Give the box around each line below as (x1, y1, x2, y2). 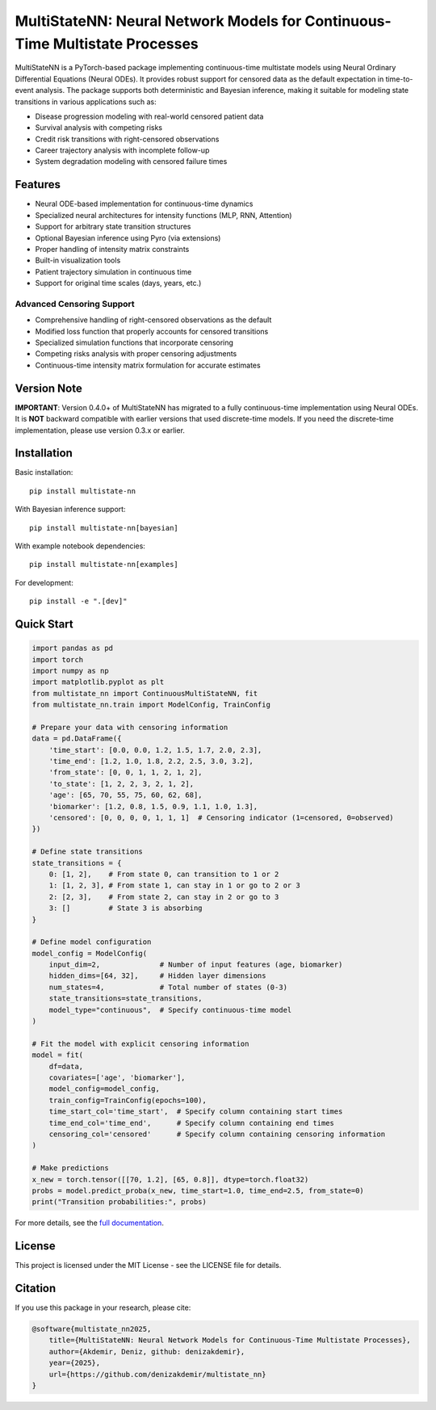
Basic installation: (15, 468, 73, 477)
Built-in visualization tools (35, 255, 121, 266)
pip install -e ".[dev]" (29, 597, 128, 606)
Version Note (15, 381, 82, 395)
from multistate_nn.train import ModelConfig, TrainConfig (31, 700, 270, 710)
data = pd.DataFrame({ (31, 734, 122, 743)
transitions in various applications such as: (15, 97, 157, 107)
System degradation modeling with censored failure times (35, 157, 228, 166)
